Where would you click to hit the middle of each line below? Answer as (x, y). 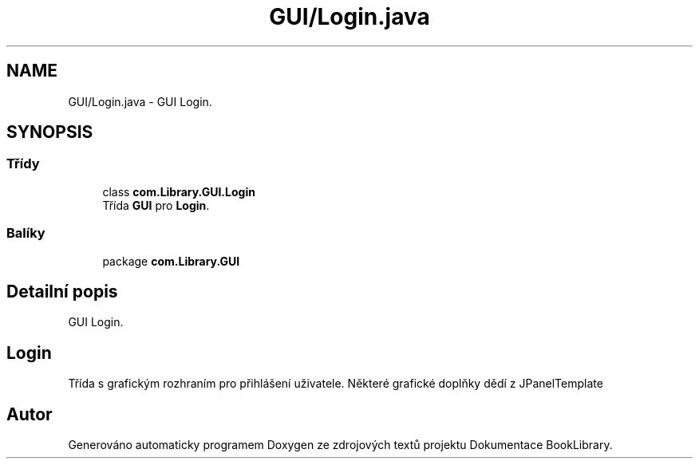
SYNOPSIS (50, 132)
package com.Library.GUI (171, 261)
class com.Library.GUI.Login (179, 191)
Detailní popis (62, 291)
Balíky (26, 233)
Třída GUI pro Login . (156, 205)
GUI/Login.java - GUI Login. (140, 101)
